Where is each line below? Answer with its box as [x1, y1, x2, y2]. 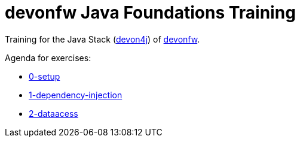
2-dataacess [29, 108, 78, 119]
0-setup [29, 71, 60, 81]
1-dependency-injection [29, 89, 123, 100]
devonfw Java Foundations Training [5, 2, 296, 23]
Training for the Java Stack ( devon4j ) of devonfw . [5, 34, 200, 44]
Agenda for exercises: [5, 52, 91, 63]
